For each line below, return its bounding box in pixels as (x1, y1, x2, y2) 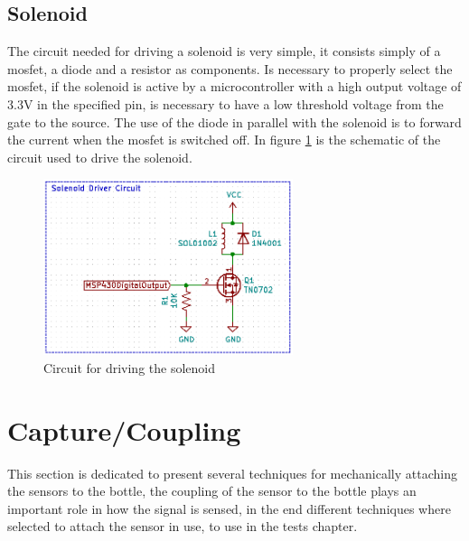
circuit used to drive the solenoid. (7, 147, 192, 166)
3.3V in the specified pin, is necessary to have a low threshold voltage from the (7, 94, 444, 113)
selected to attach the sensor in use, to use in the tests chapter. (7, 517, 358, 536)
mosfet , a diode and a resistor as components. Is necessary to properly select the (7, 59, 453, 78)
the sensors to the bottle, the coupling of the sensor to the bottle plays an (7, 481, 417, 500)
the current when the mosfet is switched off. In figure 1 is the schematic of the (7, 130, 441, 149)
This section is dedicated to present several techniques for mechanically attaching (7, 463, 457, 482)
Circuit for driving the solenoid (43, 358, 216, 377)
